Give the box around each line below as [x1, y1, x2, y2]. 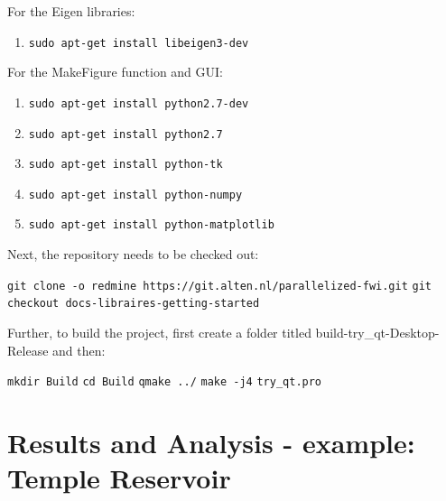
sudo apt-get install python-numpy [28, 188, 243, 201]
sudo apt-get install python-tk [28, 158, 223, 172]
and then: [52, 340, 106, 359]
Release [7, 340, 49, 359]
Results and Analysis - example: [7, 424, 415, 461]
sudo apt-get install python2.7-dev [28, 97, 249, 110]
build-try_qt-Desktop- [315, 323, 440, 342]
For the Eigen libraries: [7, 2, 135, 20]
